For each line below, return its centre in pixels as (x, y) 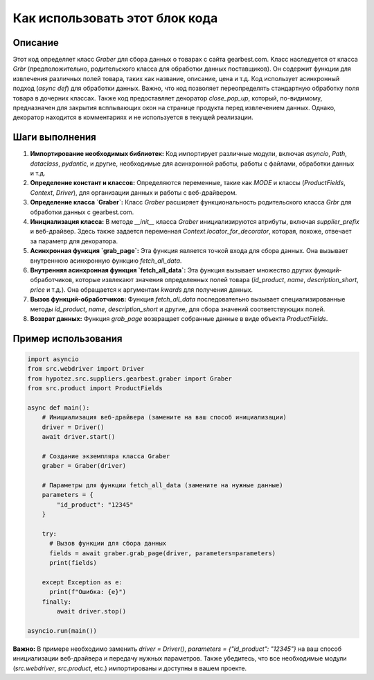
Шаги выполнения (54, 138)
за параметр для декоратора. (74, 241)
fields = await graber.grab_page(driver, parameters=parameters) (163, 553)
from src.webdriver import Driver (86, 369)
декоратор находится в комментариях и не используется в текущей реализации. (133, 117)
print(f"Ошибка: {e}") (88, 592)
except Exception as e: (82, 582)
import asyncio (53, 359)
